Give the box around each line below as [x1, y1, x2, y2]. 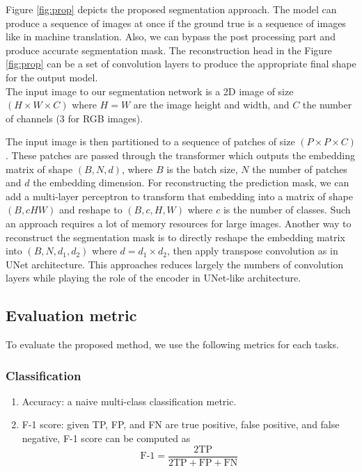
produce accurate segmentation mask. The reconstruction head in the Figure [6, 42, 332, 57]
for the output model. [6, 70, 98, 84]
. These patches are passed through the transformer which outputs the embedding [6, 147, 355, 162]
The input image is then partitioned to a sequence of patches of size [6, 134, 295, 149]
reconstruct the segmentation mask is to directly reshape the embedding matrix [6, 229, 345, 244]
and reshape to [58, 202, 123, 217]
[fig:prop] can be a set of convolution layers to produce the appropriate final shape [6, 56, 356, 71]
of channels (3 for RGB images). [6, 111, 143, 125]
